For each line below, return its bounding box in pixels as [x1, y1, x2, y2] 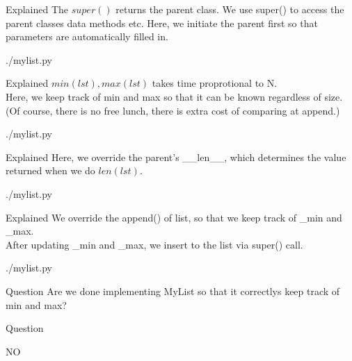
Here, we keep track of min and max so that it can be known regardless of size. [6, 89, 343, 103]
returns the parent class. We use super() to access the [115, 2, 344, 16]
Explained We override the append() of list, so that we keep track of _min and [6, 210, 342, 224]
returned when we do [6, 163, 95, 178]
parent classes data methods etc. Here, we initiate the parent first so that [6, 15, 318, 30]
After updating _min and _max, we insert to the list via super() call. [6, 237, 303, 251]
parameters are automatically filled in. [6, 29, 168, 44]
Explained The [6, 2, 69, 16]
